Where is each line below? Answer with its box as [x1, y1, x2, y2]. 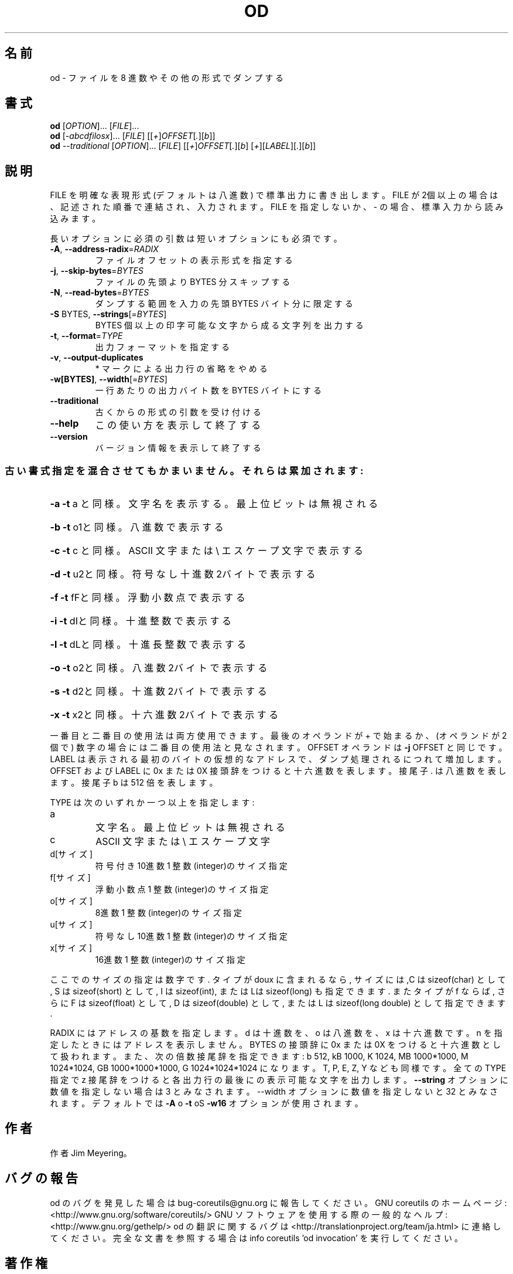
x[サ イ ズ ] [50, 943, 93, 953]
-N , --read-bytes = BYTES [50, 287, 149, 298]
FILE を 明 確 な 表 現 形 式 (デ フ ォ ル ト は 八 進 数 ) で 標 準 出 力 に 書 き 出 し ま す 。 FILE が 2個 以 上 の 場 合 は [50, 190, 498, 201]
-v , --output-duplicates [50, 352, 143, 363]
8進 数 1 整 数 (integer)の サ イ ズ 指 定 [95, 908, 242, 918]
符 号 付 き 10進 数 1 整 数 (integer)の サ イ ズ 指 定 [95, 861, 288, 871]
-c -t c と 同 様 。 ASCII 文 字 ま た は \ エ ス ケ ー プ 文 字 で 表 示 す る [50, 545, 363, 557]
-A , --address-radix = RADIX [50, 244, 159, 254]
